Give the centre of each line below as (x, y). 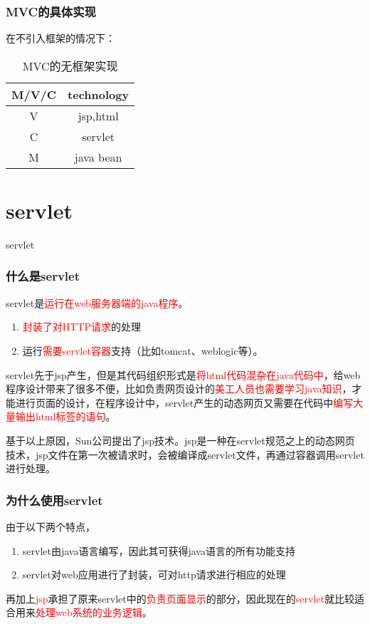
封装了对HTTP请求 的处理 (82, 327)
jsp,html (98, 115)
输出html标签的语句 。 (65, 416)
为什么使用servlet (54, 500)
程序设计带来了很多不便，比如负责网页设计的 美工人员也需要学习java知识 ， (179, 389)
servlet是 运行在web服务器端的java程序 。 (97, 302)
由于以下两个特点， (51, 526)
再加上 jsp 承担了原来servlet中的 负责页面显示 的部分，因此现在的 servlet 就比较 (180, 598)
